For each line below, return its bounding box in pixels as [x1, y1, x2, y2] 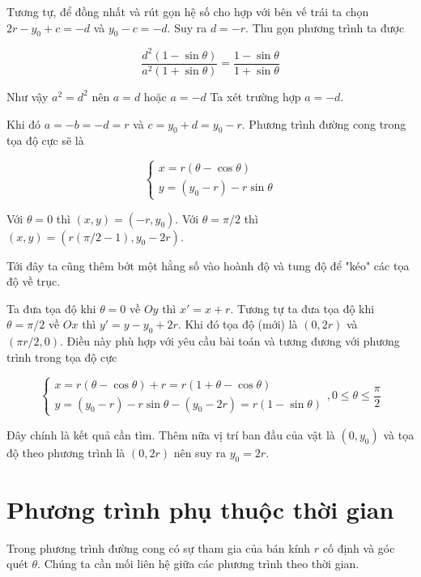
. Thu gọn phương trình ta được [245, 19, 405, 36]
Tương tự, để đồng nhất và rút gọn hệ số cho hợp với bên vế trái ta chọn [6, 3, 369, 19]
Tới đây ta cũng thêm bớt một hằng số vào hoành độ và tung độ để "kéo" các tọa [6, 257, 410, 274]
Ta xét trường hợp [210, 87, 301, 104]
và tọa [383, 426, 415, 443]
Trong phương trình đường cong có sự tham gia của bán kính [6, 539, 311, 556]
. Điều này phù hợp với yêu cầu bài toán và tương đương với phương [60, 333, 400, 350]
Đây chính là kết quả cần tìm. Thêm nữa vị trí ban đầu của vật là [6, 426, 335, 443]
